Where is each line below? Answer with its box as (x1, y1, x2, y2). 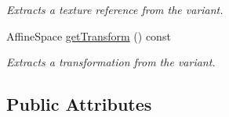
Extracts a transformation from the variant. (6, 54, 216, 70)
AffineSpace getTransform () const (6, 27, 171, 44)
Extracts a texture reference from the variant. (6, 2, 224, 17)
